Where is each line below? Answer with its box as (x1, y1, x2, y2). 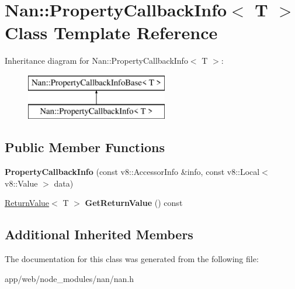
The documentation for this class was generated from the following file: (5, 253, 259, 265)
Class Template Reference (5, 20, 218, 44)
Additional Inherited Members (5, 225, 193, 243)
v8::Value (5, 177, 38, 189)
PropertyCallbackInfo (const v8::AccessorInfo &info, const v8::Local (5, 166, 260, 178)
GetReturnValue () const (85, 197, 183, 209)
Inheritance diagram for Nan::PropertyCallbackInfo (5, 54, 188, 67)
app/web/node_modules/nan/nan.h (5, 272, 134, 284)
